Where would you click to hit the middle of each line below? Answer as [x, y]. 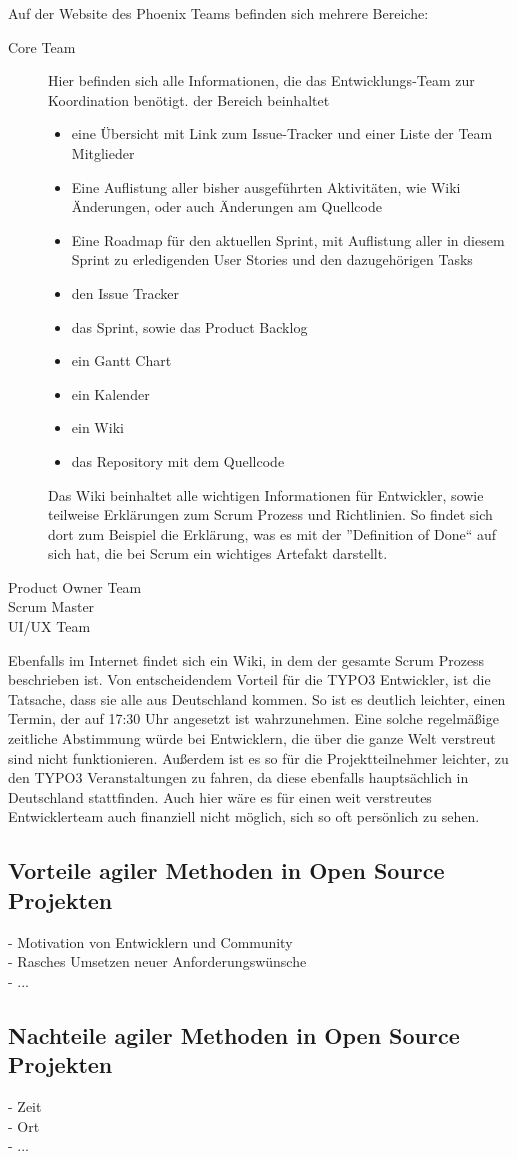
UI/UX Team [49, 626]
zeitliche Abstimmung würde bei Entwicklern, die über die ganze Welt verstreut [252, 738]
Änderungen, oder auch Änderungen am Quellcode [226, 206]
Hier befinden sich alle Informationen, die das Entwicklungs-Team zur [261, 80]
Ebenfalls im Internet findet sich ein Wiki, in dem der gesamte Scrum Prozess [246, 659]
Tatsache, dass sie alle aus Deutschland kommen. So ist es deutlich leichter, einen [257, 698]
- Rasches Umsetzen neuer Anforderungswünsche [157, 961]
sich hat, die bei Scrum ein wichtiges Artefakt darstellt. [218, 553]
